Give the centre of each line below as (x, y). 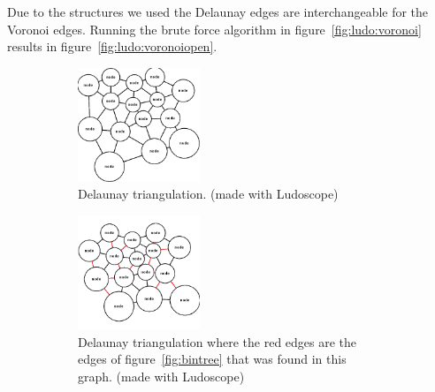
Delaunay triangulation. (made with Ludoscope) (208, 194)
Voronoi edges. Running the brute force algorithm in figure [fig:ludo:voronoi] (214, 29)
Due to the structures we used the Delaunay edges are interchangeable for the (218, 11)
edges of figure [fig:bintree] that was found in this (212, 359)
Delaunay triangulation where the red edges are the (217, 341)
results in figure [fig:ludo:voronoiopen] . (112, 46)
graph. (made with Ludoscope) (161, 376)
